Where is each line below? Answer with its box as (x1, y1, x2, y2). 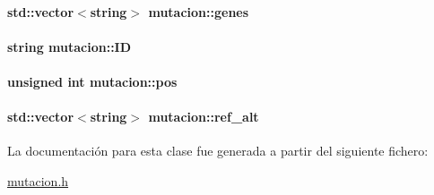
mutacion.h (7, 171, 69, 190)
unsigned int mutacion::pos (7, 72, 178, 90)
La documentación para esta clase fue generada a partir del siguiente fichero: (7, 141, 429, 160)
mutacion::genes (148, 2, 249, 21)
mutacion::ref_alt (148, 107, 259, 126)
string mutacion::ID (7, 37, 132, 55)
